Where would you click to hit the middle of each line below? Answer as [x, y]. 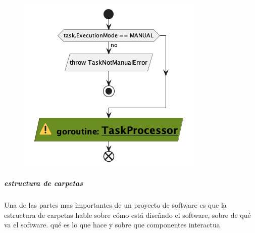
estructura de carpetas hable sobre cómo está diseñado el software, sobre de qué [127, 215]
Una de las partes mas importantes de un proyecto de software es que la [115, 205]
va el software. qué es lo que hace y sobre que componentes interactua [112, 225]
